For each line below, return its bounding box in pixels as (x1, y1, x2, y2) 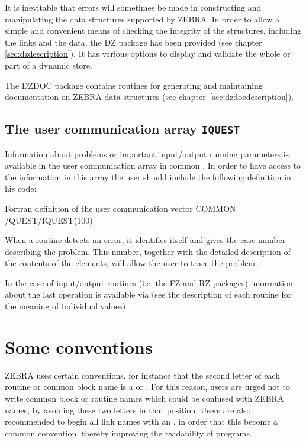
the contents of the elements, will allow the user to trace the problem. (5, 257, 257, 269)
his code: (5, 182, 37, 195)
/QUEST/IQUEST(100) (5, 214, 93, 226)
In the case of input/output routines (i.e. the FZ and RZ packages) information (5, 276, 293, 289)
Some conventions (5, 334, 153, 358)
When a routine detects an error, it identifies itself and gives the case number (5, 234, 286, 246)
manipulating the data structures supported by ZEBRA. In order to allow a (5, 12, 280, 25)
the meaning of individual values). (5, 300, 128, 312)
